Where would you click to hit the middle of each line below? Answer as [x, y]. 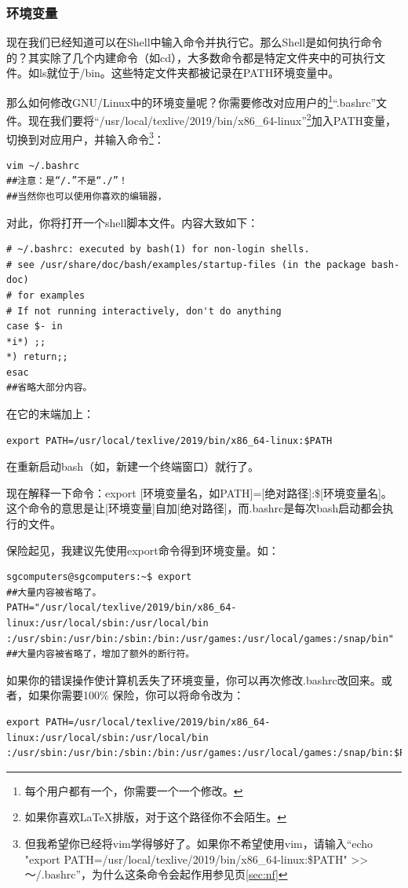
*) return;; [37, 357]
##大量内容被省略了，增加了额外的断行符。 [101, 654]
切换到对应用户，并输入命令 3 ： [86, 138]
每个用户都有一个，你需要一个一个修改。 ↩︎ [134, 790]
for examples [51, 295]
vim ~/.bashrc [43, 165]
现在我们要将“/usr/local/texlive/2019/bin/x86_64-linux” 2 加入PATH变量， [212, 119]
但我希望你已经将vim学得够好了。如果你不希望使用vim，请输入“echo [199, 843]
